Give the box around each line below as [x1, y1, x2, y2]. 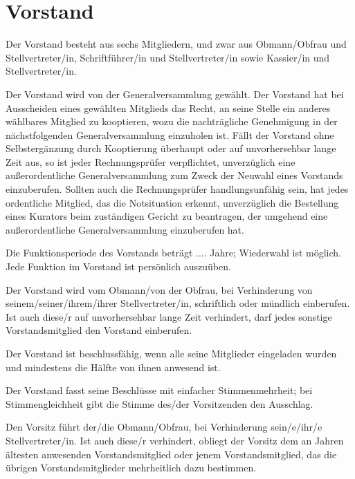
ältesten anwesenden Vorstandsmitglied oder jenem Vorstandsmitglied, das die [6, 447, 337, 461]
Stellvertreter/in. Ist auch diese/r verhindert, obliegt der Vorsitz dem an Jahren [6, 433, 344, 447]
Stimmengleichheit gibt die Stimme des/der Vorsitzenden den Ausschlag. [6, 396, 313, 411]
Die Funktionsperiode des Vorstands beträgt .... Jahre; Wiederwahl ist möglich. [6, 245, 341, 260]
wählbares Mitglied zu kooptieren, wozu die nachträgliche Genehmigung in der [6, 114, 338, 129]
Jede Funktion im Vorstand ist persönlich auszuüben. [6, 259, 231, 274]
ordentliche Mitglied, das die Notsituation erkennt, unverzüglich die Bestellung [6, 195, 339, 209]
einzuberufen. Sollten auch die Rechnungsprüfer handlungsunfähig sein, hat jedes [6, 182, 349, 196]
